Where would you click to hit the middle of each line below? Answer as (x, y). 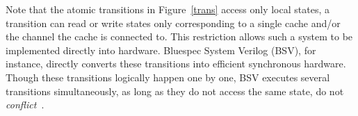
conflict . (25, 105)
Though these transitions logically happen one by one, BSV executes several (168, 77)
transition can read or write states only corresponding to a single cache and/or (173, 23)
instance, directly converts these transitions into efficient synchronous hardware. (176, 64)
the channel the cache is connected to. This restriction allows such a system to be (179, 36)
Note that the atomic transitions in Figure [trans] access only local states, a (168, 9)
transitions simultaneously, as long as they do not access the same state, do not (175, 91)
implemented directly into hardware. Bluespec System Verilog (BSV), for (161, 50)
